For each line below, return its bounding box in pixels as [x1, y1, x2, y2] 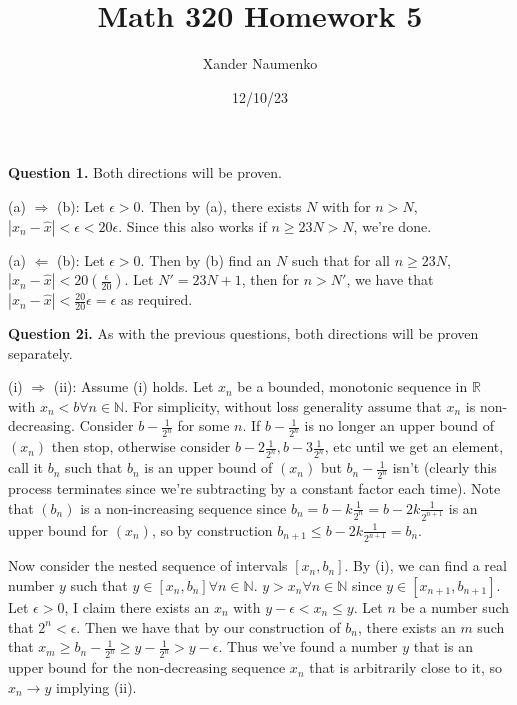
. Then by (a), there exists [140, 195, 302, 216]
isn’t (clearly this [392, 457, 497, 478]
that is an [413, 636, 473, 657]
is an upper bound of [144, 457, 273, 478]
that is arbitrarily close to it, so [309, 657, 503, 678]
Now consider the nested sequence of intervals [8, 555, 288, 576]
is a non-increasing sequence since [80, 497, 287, 518]
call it [8, 457, 43, 478]
